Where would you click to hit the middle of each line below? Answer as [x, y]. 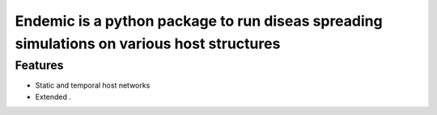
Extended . [53, 97]
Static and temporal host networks [93, 85]
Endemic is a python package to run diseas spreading [199, 21]
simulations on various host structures [148, 43]
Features [39, 65]
